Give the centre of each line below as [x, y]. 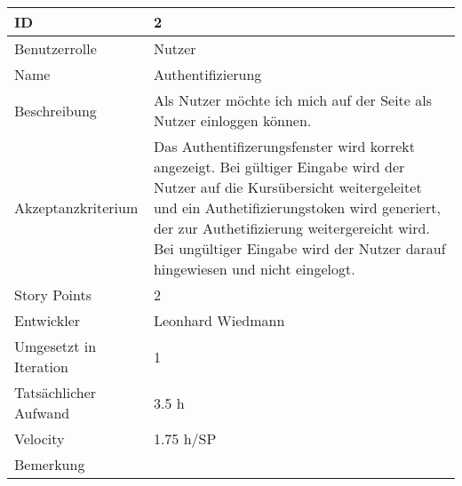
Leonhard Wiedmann [219, 320]
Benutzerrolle [56, 48]
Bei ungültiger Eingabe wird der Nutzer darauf [299, 248]
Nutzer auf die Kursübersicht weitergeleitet [287, 187]
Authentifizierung [207, 74]
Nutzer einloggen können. [232, 120]
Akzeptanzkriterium [76, 207]
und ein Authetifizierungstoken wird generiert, [297, 207]
